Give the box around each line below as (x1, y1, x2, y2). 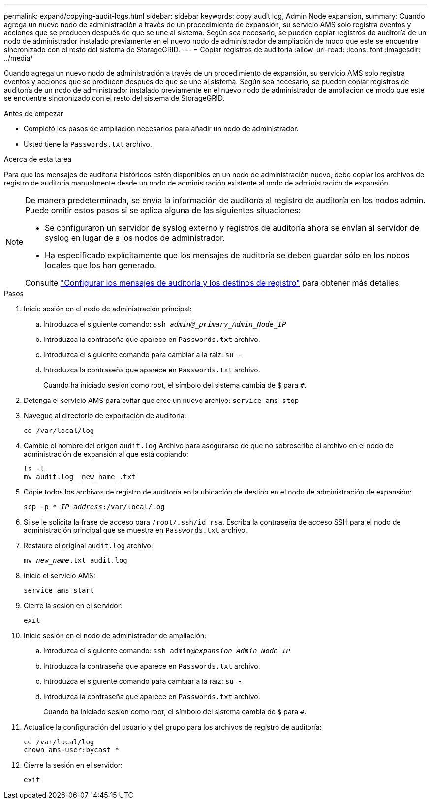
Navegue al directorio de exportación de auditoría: (24, 411, 186, 420)
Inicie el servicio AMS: (24, 571, 95, 580)
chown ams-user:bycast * (24, 746, 119, 754)
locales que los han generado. (45, 260, 156, 270)
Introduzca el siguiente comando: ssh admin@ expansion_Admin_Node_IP (43, 647, 290, 655)
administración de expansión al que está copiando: (24, 450, 188, 458)
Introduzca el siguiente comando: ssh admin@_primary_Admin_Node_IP (43, 320, 286, 328)
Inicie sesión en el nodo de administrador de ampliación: (24, 631, 207, 640)
